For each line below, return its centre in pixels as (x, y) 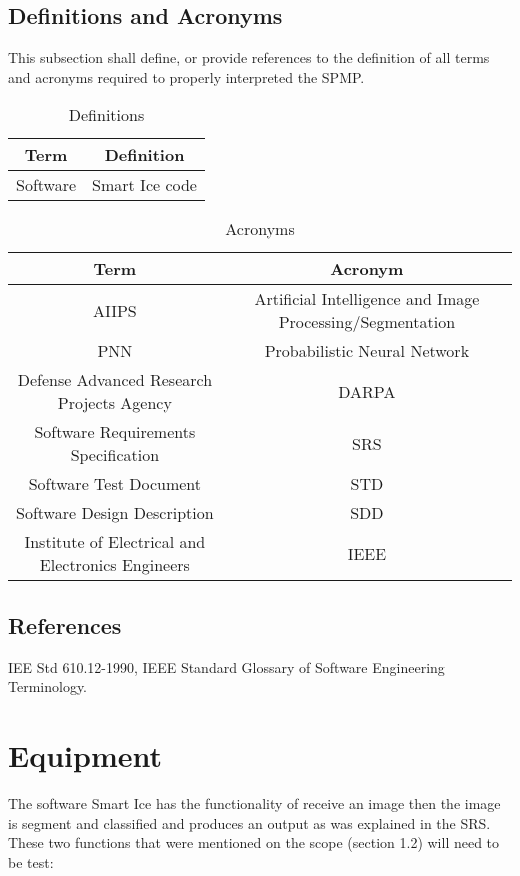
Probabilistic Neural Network (367, 351)
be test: (31, 861)
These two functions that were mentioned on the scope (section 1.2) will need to (254, 842)
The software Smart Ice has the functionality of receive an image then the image (254, 802)
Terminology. (48, 686)
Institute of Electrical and (115, 542)
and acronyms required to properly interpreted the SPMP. (186, 76)
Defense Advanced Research (115, 380)
